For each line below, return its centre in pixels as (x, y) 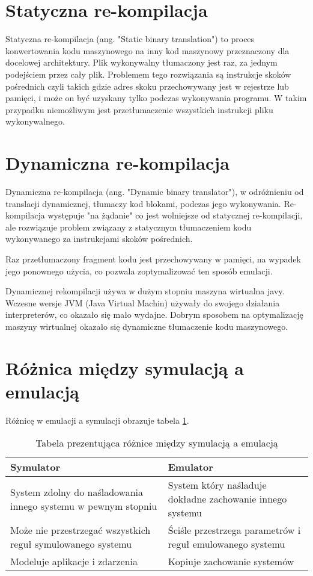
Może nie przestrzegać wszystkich (81, 530)
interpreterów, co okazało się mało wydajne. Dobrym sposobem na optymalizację (154, 314)
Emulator (190, 467)
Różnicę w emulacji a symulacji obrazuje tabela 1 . (97, 420)
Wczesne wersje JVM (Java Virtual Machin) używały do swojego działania (143, 302)
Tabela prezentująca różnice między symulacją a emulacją (157, 443)
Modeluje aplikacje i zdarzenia (74, 562)
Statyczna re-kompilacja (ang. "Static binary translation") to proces (130, 39)
